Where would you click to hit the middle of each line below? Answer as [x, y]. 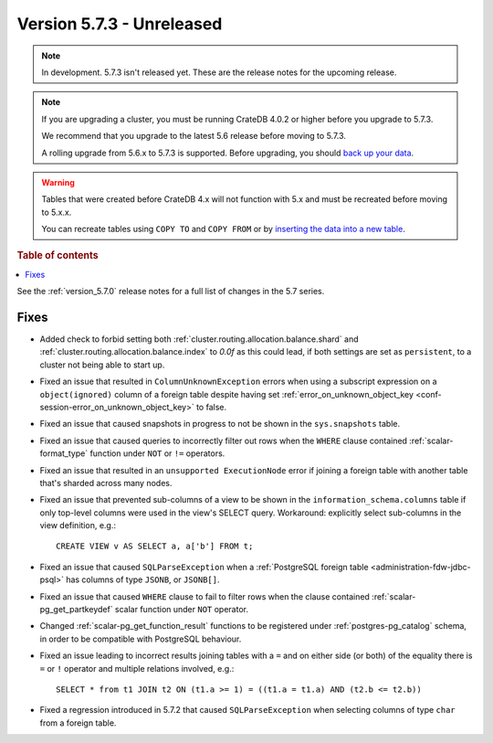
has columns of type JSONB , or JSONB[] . [142, 579]
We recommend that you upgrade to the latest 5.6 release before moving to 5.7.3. [194, 136]
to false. [212, 407]
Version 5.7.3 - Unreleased [120, 24]
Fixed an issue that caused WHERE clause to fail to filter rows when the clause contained [205, 596]
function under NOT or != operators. [157, 453]
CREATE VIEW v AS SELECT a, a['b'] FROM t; [155, 547]
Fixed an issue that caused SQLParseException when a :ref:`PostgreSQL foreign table [204, 567]
